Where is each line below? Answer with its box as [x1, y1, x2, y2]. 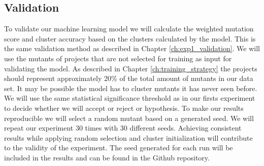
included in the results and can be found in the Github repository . [4, 152, 210, 162]
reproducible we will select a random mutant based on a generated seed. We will [4, 112, 254, 123]
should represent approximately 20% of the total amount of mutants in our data [4, 73, 253, 84]
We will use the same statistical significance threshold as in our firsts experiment [4, 93, 255, 103]
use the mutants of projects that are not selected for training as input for [4, 53, 232, 63]
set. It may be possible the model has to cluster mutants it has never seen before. [4, 82, 257, 93]
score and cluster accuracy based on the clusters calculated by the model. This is [4, 33, 256, 44]
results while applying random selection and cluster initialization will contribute [4, 132, 253, 143]
